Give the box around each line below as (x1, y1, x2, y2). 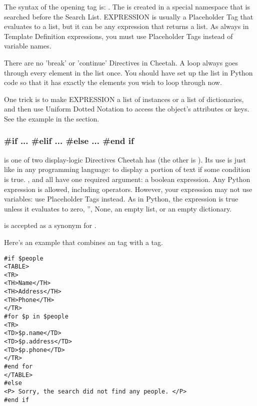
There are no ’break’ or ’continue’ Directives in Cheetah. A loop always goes (4, 57, 238, 67)
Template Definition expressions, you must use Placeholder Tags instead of (4, 30, 233, 41)
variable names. (4, 40, 51, 51)
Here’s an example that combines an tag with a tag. (4, 236, 163, 247)
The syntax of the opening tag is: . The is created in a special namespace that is (4, 1, 250, 11)
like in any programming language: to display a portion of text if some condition (4, 164, 250, 174)
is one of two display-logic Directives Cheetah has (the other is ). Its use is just (4, 154, 246, 164)
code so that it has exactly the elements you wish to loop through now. (4, 77, 222, 87)
